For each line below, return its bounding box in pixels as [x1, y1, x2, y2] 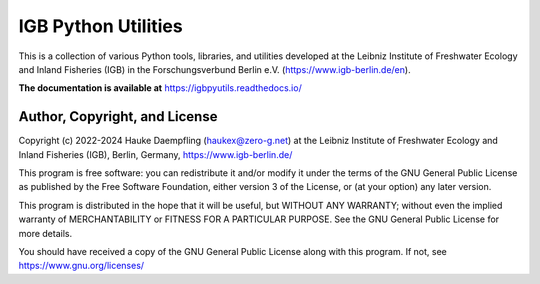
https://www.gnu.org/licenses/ [18, 260, 145, 272]
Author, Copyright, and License [18, 108, 218, 125]
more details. [18, 227, 73, 239]
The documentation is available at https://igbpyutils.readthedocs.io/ [18, 82, 302, 94]
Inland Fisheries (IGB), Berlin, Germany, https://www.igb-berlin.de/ [18, 148, 293, 160]
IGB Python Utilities [18, 15, 184, 37]
